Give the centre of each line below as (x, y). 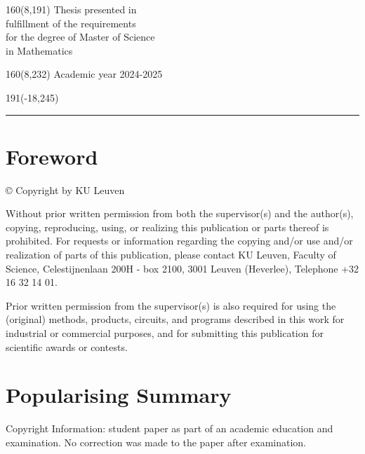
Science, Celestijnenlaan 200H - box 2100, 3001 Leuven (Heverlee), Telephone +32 (182, 268)
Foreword (52, 156)
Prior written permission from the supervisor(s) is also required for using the (171, 305)
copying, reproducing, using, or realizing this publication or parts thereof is (167, 227)
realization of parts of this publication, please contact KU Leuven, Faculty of (171, 255)
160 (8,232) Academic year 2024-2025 (84, 74)
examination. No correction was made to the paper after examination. (156, 442)
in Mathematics (39, 50)
